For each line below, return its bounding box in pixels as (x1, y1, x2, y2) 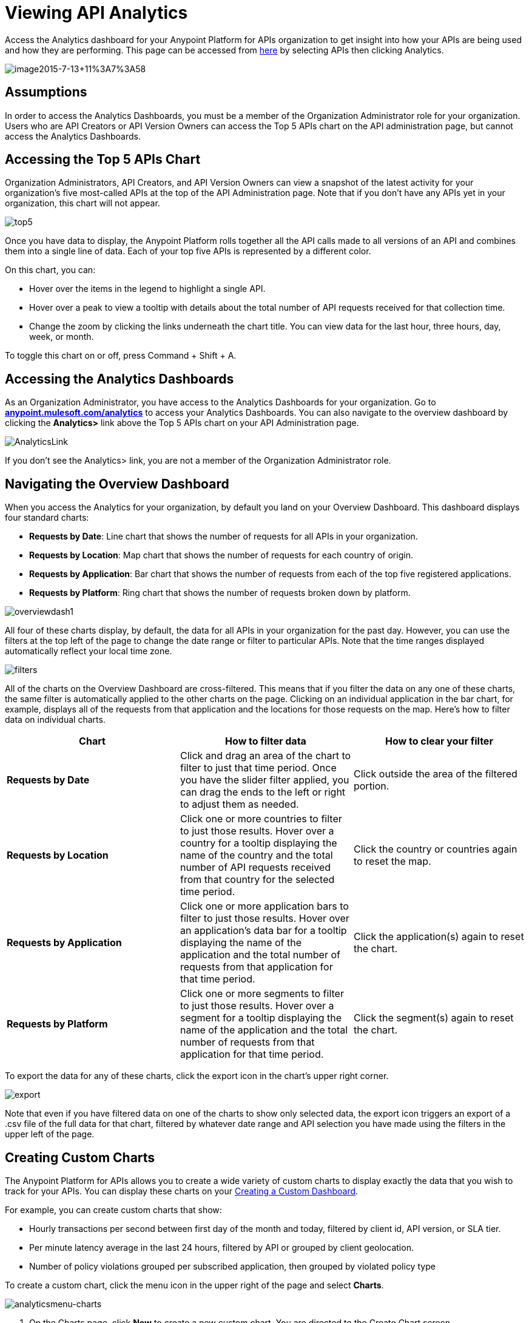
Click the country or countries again (353, 843, 517, 856)
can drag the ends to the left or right (180, 786, 346, 799)
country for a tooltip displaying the (180, 837, 337, 850)
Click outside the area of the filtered (353, 768, 517, 780)
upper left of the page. (5, 1129, 95, 1140)
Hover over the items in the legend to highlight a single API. (29, 283, 266, 294)
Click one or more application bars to (180, 900, 349, 913)
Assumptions (5, 84, 87, 100)
